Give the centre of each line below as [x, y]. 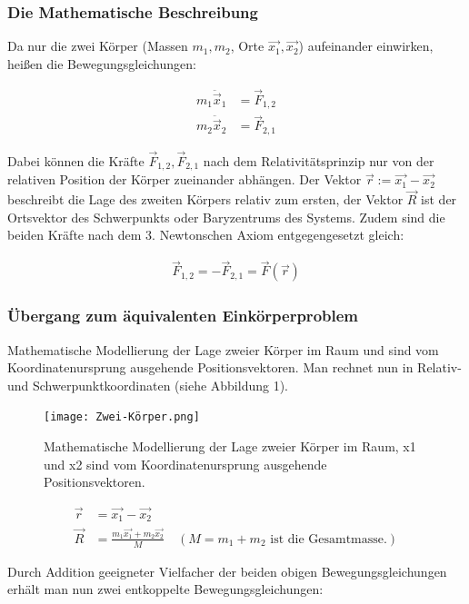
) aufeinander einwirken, [366, 46]
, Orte [247, 46]
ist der [439, 199]
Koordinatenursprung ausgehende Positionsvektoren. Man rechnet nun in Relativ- [234, 367]
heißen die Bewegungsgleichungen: [102, 63]
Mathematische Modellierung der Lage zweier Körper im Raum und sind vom [223, 349]
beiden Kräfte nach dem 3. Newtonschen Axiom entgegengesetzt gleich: [206, 235]
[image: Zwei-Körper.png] [122, 417]
